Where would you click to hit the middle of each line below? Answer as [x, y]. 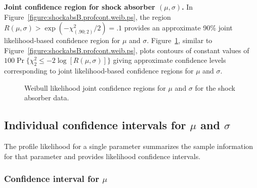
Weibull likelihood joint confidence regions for [95, 87]
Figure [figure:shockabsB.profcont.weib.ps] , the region [88, 16]
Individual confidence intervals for [95, 125]
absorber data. [47, 98]
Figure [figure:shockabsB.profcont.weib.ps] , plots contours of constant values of [127, 50]
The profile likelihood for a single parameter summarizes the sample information [129, 146]
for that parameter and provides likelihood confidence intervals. [102, 156]
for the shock [215, 87]
